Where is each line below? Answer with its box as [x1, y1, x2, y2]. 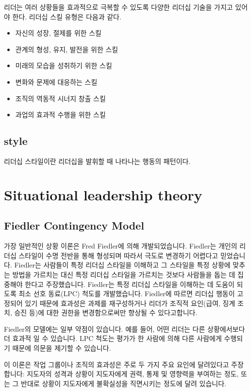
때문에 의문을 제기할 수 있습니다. [12, 343, 111, 353]
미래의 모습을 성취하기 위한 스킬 [15, 60, 112, 71]
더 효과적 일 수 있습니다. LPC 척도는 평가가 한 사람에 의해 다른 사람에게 [4, 333, 222, 343]
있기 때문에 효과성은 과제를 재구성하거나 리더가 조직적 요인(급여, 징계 [25, 298, 235, 308]
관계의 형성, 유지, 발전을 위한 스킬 [15, 44, 118, 54]
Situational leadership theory [4, 184, 202, 204]
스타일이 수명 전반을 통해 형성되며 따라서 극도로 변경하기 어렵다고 [18, 250, 218, 260]
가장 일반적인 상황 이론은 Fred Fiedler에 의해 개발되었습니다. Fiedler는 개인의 [4, 241, 237, 251]
